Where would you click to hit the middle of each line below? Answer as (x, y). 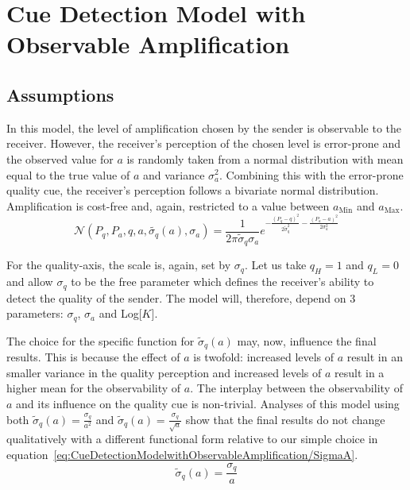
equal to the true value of (68, 174)
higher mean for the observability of (94, 388)
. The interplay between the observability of (296, 388)
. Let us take (275, 265)
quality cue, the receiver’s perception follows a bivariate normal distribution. (193, 190)
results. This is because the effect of (93, 357)
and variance (174, 174)
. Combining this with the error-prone (311, 174)
